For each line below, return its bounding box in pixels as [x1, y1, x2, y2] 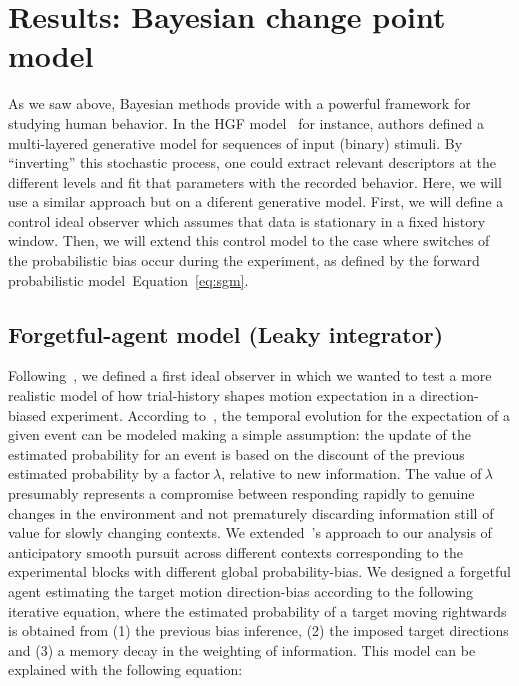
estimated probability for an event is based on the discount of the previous [8, 443, 465, 464]
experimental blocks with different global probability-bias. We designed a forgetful [8, 561, 511, 582]
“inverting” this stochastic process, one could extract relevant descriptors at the [8, 152, 497, 173]
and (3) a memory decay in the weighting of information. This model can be [8, 639, 476, 660]
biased [8, 404, 47, 425]
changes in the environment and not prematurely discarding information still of [8, 502, 494, 523]
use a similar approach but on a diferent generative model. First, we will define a [8, 191, 504, 212]
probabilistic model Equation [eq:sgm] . [8, 269, 249, 290]
